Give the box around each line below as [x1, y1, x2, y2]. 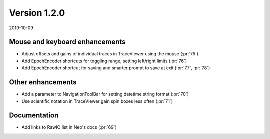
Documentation [9, 111, 59, 120]
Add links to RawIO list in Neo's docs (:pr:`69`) [21, 124, 117, 130]
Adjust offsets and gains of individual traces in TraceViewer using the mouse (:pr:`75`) [21, 51, 199, 57]
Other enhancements [9, 78, 77, 87]
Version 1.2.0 [9, 7, 65, 18]
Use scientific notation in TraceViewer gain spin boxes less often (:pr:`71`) [21, 98, 173, 104]
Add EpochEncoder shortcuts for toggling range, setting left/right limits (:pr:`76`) [21, 58, 187, 64]
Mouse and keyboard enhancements [9, 38, 126, 46]
